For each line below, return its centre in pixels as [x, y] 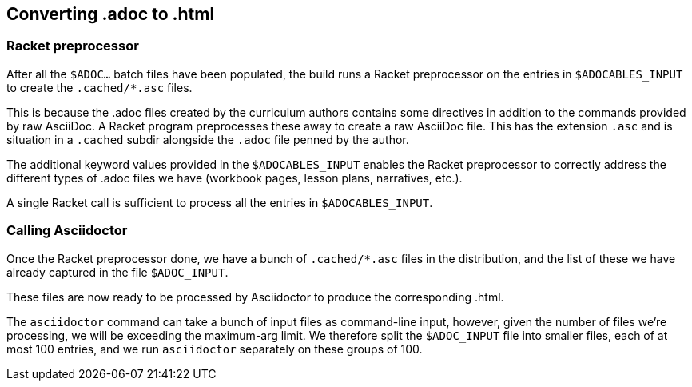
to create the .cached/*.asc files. [99, 87]
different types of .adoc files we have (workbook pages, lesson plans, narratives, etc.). [235, 178]
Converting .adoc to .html [111, 14]
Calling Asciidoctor [67, 231]
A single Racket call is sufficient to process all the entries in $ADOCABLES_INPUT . [220, 202]
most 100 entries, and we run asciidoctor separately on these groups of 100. [215, 349]
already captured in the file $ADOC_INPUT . [117, 272]
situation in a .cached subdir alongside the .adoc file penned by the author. [208, 139]
